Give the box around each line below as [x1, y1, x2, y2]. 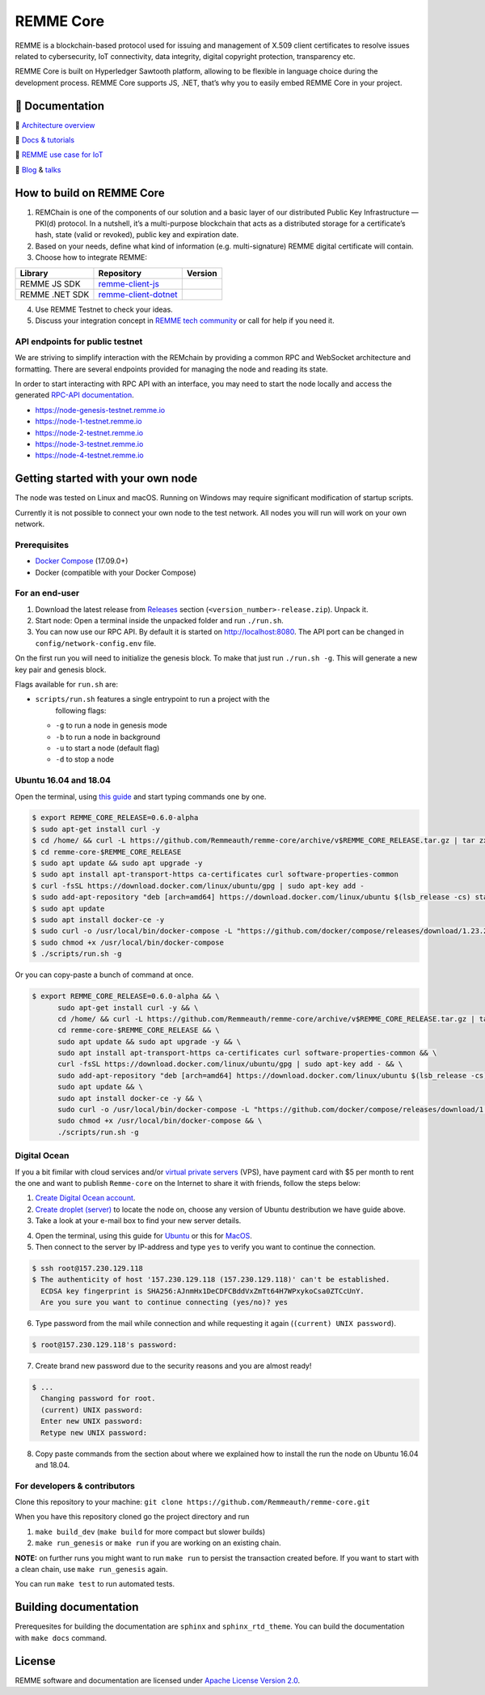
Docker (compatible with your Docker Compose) [35, 567, 197, 577]
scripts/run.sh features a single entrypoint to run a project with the [35, 695, 270, 704]
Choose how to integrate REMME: [35, 253, 148, 262]
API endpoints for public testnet [15, 336, 143, 347]
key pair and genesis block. [15, 665, 107, 674]
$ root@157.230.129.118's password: [32, 1340, 178, 1349]
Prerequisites [15, 539, 69, 550]
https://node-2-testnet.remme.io [35, 427, 144, 437]
